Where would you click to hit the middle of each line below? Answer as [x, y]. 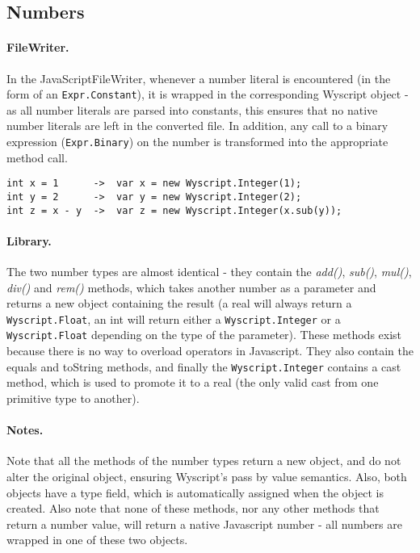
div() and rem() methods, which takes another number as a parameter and [191, 287]
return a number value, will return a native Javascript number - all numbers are [204, 524]
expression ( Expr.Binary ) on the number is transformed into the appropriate [197, 142]
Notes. [25, 430]
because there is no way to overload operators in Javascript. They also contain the [210, 351]
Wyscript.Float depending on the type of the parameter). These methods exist [204, 335]
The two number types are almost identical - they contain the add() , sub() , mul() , [209, 272]
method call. [37, 157]
